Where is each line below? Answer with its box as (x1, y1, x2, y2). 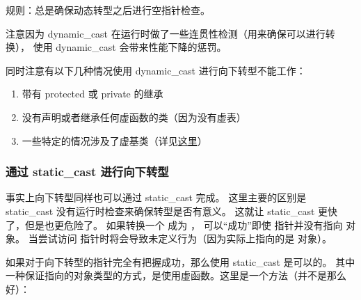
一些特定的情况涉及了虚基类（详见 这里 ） (22, 133, 207, 148)
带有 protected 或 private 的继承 (22, 86, 163, 101)
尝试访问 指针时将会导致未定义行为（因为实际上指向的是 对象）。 (38, 231, 332, 246)
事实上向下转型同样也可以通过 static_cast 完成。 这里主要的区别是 (6, 190, 307, 205)
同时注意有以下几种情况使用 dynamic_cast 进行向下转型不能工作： (6, 63, 306, 77)
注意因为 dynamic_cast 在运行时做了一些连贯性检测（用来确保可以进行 (6, 26, 326, 40)
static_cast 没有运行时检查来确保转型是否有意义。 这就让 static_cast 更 (6, 203, 328, 218)
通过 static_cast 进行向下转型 (6, 163, 169, 180)
